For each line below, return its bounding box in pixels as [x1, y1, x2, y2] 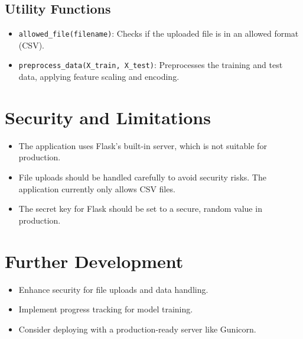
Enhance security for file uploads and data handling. [18, 283, 208, 295]
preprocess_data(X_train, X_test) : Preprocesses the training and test [18, 59, 283, 71]
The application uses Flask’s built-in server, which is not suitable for [18, 139, 267, 151]
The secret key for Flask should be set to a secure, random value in [18, 202, 262, 215]
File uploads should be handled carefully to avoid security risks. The [18, 171, 266, 183]
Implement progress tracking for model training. [18, 303, 193, 315]
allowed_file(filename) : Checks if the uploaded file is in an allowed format [18, 27, 299, 40]
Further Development [5, 248, 184, 273]
